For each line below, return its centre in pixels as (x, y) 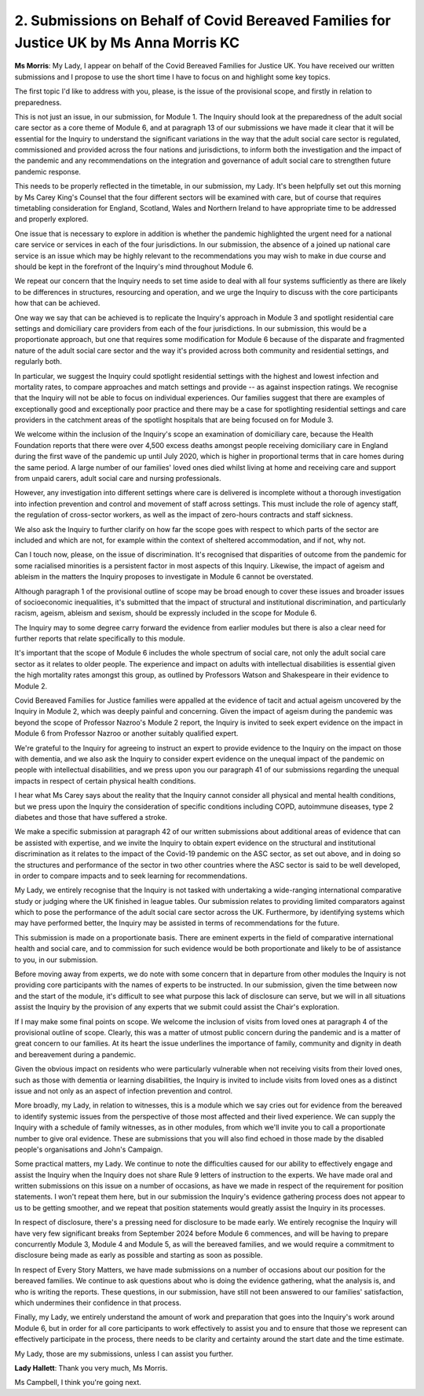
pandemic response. (48, 171)
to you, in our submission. (56, 960)
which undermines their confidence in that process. (98, 1302)
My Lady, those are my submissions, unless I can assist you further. (124, 1354)
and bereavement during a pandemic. (75, 1054)
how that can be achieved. (57, 303)
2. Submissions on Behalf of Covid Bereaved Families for (203, 20)
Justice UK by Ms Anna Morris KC (127, 42)
